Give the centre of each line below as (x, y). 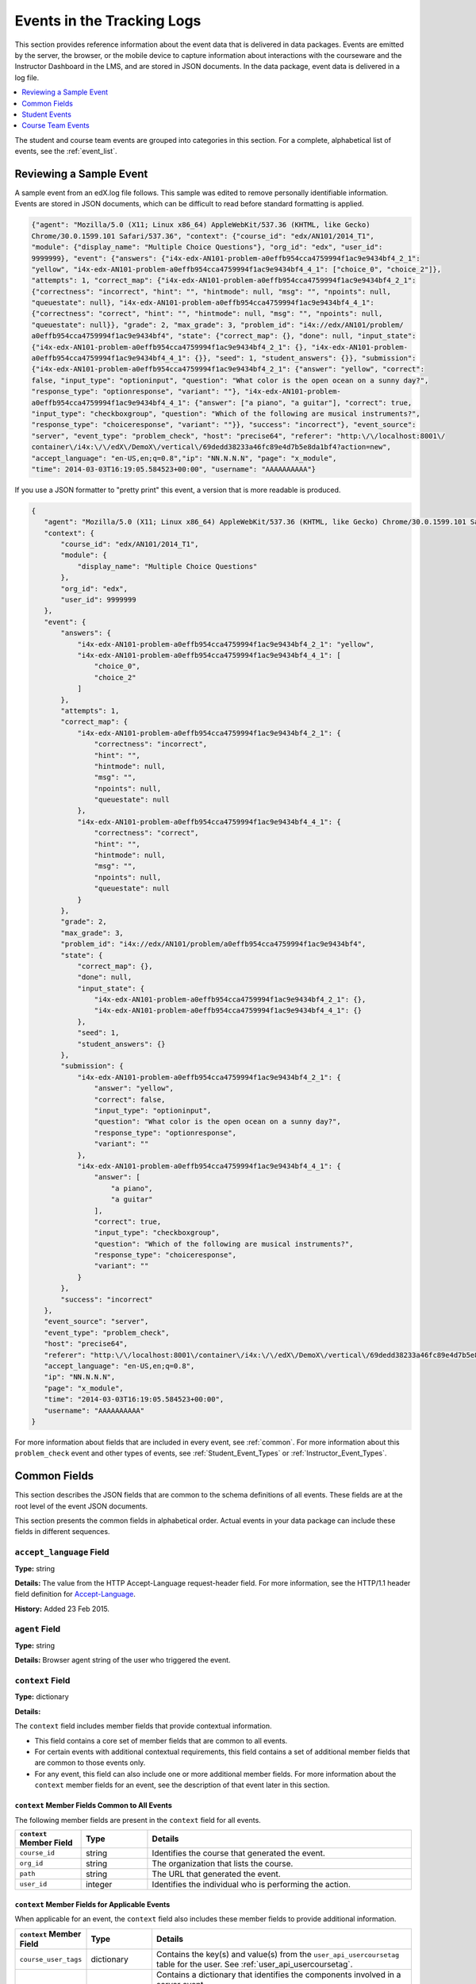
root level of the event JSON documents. (81, 1506)
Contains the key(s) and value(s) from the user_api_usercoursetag (278, 1955)
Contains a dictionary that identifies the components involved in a (278, 1974)
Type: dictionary (42, 1697)
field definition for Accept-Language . (75, 1594)
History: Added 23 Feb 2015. (62, 1609)
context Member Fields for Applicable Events (92, 1904)
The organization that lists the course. (223, 1863)
